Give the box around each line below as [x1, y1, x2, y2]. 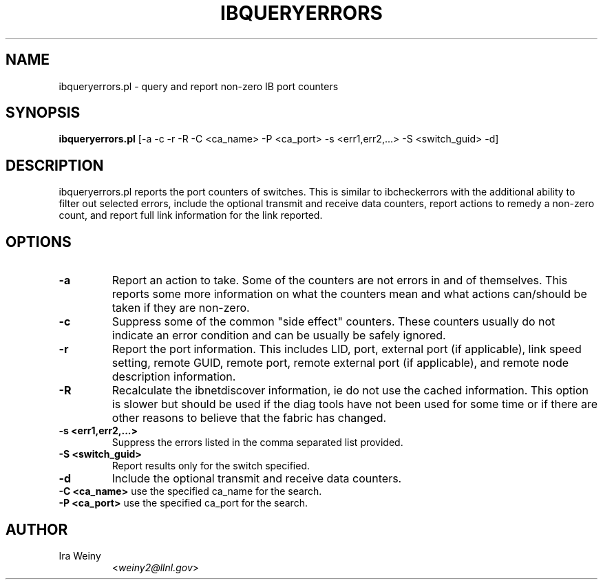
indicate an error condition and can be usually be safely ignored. [112, 328, 446, 343]
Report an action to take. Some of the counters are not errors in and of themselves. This [112, 273, 568, 288]
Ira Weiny [59, 549, 101, 562]
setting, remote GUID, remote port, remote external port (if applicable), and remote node [112, 356, 569, 370]
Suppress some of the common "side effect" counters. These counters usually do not [112, 315, 556, 329]
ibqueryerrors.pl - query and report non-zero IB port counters [59, 80, 339, 92]
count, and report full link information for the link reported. [59, 209, 323, 222]
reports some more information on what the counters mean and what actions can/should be [112, 287, 587, 301]
